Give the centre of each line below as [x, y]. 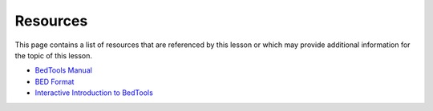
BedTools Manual [63, 70]
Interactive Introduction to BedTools [94, 93]
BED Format [55, 81]
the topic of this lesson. [53, 55]
